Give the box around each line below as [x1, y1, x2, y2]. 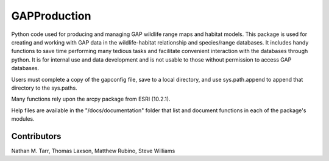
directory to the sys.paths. [11, 84, 77, 91]
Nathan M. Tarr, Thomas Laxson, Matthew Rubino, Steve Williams [11, 147, 175, 154]
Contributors [11, 131, 62, 141]
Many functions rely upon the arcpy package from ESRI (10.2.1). [11, 95, 171, 103]
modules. [11, 115, 35, 123]
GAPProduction [11, 9, 91, 23]
